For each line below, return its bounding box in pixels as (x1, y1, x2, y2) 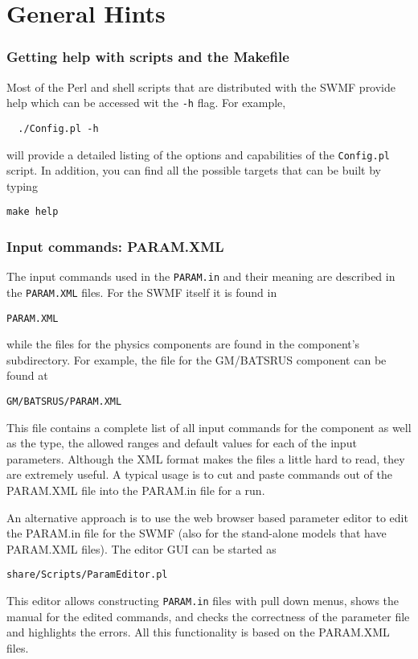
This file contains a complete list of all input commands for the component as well (6, 418, 412, 435)
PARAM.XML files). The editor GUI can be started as (6, 540, 277, 557)
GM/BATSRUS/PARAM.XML (6, 395, 122, 407)
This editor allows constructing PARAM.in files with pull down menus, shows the (6, 592, 400, 609)
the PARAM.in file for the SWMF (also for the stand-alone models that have (6, 525, 387, 542)
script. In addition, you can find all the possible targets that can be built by (6, 162, 381, 179)
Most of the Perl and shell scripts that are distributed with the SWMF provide (6, 78, 396, 95)
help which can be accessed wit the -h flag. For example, (6, 94, 286, 111)
